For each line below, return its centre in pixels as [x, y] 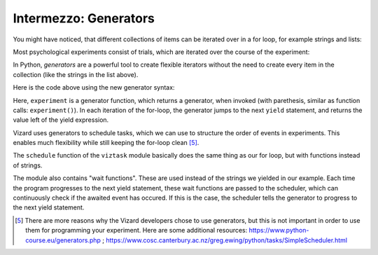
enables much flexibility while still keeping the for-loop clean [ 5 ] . [106, 143]
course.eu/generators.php [63, 240]
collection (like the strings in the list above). [76, 74]
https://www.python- [279, 230]
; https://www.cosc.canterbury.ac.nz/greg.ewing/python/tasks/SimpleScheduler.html [225, 240]
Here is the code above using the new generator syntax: [94, 88]
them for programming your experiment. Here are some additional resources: [136, 230]
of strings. [28, 165]
